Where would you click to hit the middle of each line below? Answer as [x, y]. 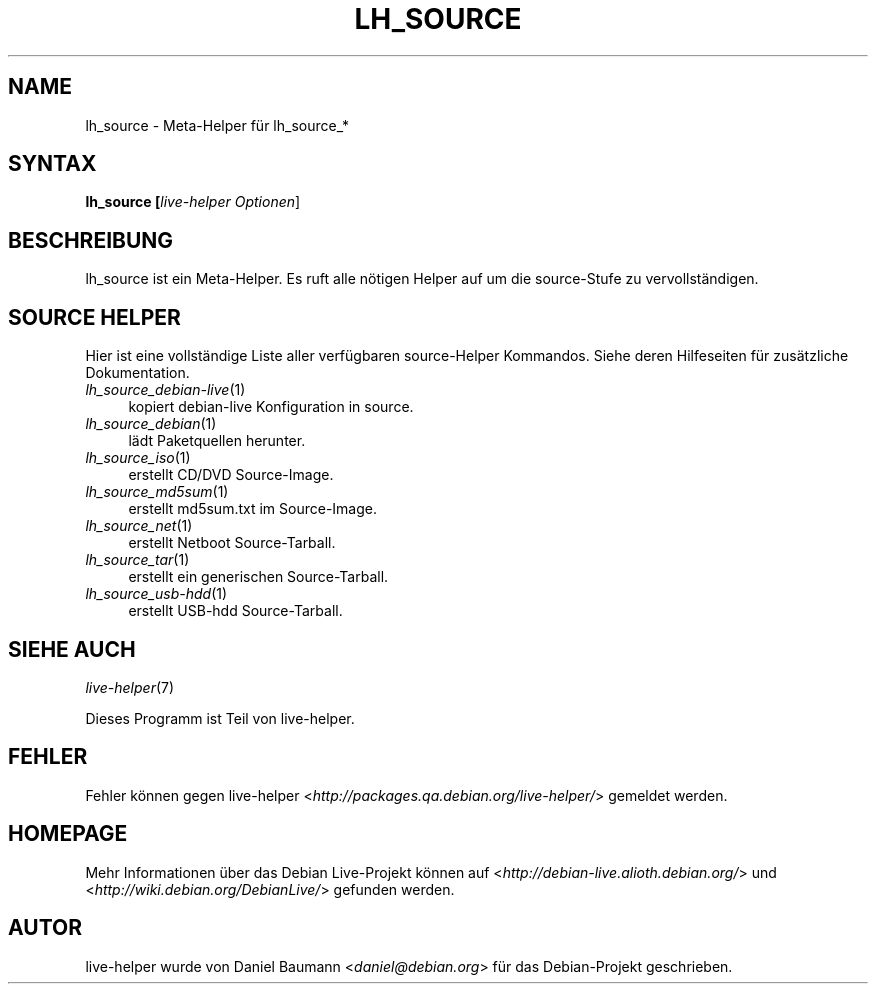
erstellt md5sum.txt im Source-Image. [252, 509]
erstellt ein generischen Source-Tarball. [258, 577]
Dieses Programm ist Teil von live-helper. [220, 718]
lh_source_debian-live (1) [165, 390]
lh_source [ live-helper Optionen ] [193, 202]
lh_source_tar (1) [137, 560]
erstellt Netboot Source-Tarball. [232, 543]
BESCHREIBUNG [91, 240]
